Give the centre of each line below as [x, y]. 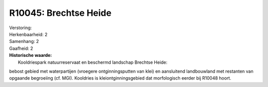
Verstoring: [21, 28]
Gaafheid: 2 [21, 48]
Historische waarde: [31, 55]
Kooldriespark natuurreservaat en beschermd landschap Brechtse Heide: [93, 62]
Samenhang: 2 [24, 42]
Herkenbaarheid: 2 [28, 34]
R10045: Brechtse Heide [60, 13]
